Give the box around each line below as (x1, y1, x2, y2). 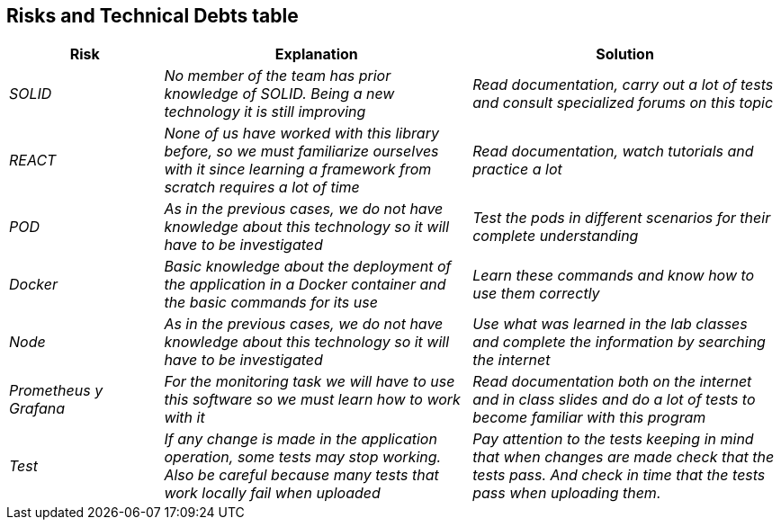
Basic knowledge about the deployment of (164, 257, 452, 276)
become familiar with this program (472, 408, 706, 427)
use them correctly (472, 284, 600, 303)
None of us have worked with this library (164, 124, 439, 143)
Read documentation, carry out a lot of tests (472, 76, 774, 94)
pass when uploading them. (472, 484, 661, 503)
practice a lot (472, 160, 562, 179)
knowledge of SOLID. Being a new (164, 85, 395, 103)
